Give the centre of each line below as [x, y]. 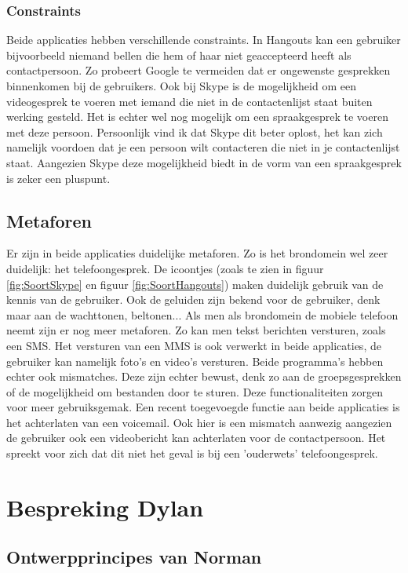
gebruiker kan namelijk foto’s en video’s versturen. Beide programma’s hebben [195, 361]
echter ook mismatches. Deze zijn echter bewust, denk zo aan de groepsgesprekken [204, 376]
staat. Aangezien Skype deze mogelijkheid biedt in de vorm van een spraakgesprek [204, 162]
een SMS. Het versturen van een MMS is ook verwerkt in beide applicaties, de [194, 345]
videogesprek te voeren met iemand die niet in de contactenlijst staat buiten [189, 101]
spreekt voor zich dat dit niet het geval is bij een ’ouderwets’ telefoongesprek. [192, 453]
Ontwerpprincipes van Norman [134, 557]
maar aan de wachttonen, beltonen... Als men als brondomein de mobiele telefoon [202, 314]
